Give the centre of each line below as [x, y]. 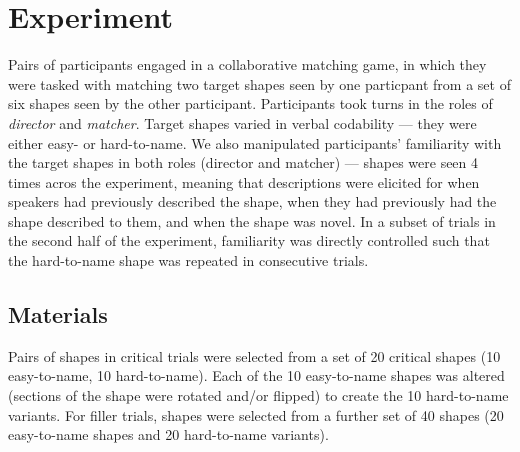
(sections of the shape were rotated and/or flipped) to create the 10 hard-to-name [258, 395]
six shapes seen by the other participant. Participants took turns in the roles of [250, 103]
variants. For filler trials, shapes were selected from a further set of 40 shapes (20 [256, 414]
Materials [58, 314]
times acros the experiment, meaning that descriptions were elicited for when [244, 181]
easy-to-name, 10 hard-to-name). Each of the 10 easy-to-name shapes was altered [256, 375]
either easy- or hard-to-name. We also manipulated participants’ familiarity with [255, 142]
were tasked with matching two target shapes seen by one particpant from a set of [259, 83]
